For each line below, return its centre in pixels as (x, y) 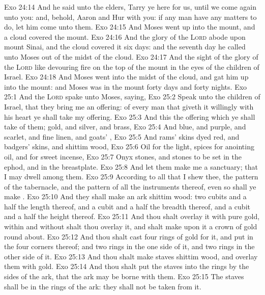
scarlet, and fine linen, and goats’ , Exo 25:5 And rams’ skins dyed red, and (122, 136)
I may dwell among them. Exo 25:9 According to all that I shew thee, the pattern (131, 177)
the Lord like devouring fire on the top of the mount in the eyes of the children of (132, 66)
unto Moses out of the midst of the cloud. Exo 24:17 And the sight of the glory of (131, 56)
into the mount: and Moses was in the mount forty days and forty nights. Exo (126, 86)
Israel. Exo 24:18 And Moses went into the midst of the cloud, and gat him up (126, 77)
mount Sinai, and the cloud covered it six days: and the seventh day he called (125, 47)
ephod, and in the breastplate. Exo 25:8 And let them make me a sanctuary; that (131, 166)
